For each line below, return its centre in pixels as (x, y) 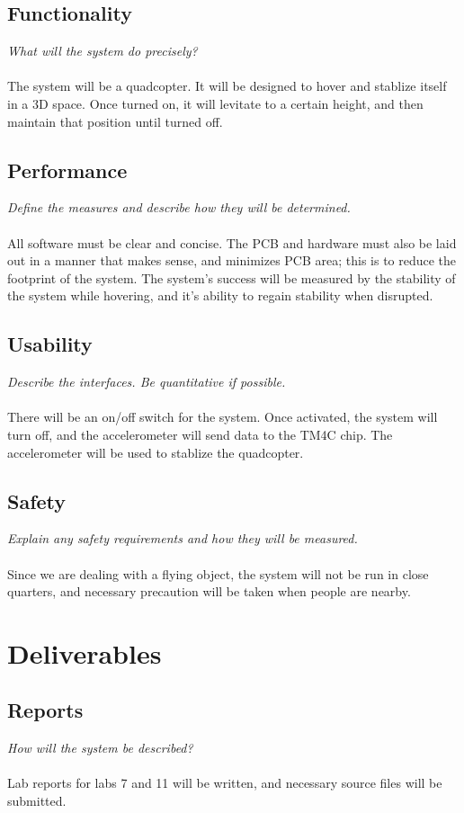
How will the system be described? (100, 748)
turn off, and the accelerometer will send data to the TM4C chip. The (200, 434)
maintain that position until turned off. (115, 121)
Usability (50, 344)
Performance (67, 170)
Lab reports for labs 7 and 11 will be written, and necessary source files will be (225, 783)
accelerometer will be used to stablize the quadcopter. (156, 452)
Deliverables (85, 652)
